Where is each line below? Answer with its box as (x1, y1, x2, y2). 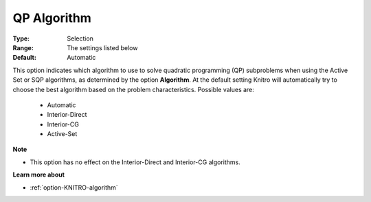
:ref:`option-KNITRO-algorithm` (30, 183, 118, 192)
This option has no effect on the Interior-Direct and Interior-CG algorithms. (30, 158, 240, 166)
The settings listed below (67, 43, 138, 52)
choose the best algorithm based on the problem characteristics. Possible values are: (12, 85, 254, 93)
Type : (12, 34, 30, 43)
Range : (12, 43, 34, 52)
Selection (67, 34, 94, 43)
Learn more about (12, 170, 65, 179)
